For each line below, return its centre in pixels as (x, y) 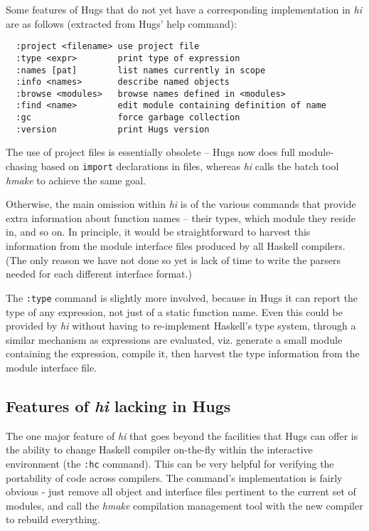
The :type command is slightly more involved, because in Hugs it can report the (182, 297)
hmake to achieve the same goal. (76, 180)
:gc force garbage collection (128, 118)
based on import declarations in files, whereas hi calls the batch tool (190, 166)
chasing (22, 166)
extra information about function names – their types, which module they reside (181, 217)
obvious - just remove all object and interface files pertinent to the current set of (181, 491)
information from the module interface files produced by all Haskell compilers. (176, 246)
